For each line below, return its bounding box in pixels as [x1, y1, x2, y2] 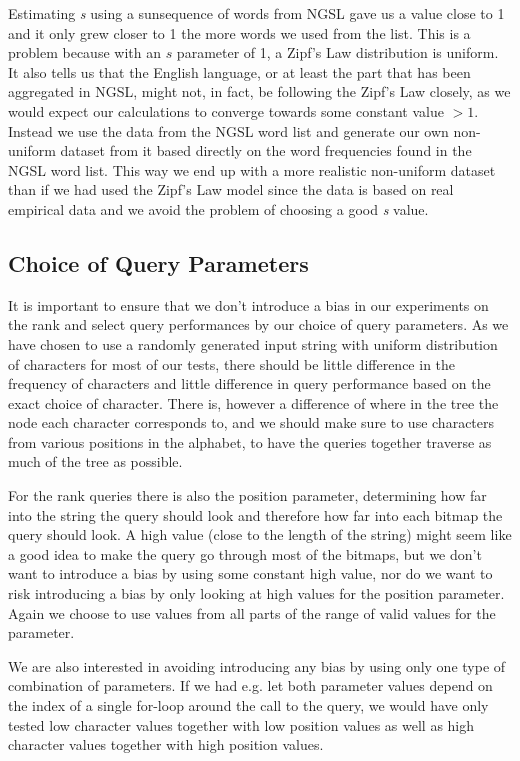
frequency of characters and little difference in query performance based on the [8, 373, 491, 394]
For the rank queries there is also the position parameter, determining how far [8, 485, 487, 506]
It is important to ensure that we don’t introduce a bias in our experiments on [8, 294, 489, 315]
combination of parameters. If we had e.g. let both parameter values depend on [8, 675, 493, 696]
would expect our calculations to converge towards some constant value [8, 100, 444, 121]
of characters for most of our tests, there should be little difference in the [8, 353, 456, 374]
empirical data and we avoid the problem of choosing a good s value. [8, 198, 429, 219]
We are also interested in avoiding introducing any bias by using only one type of [8, 655, 506, 676]
